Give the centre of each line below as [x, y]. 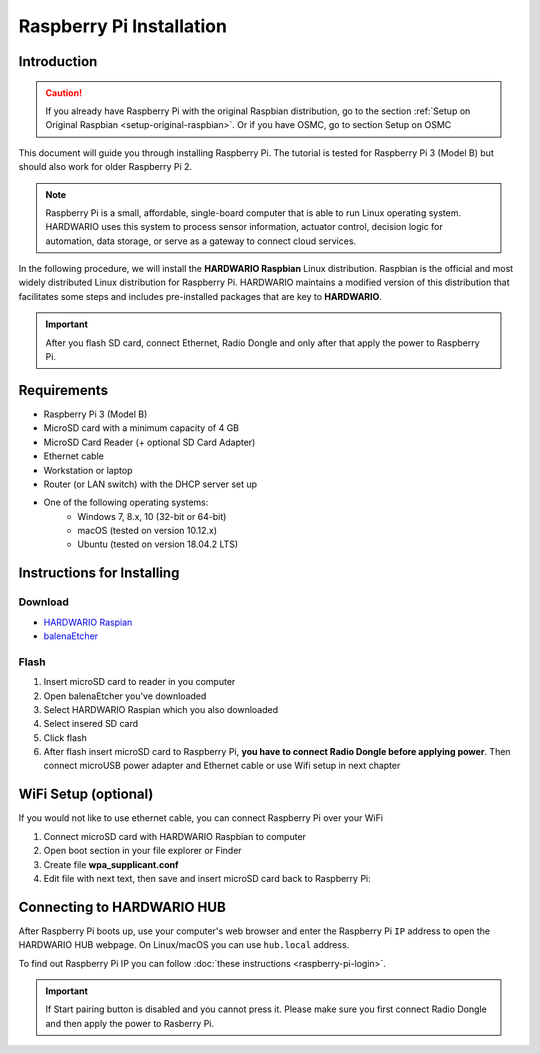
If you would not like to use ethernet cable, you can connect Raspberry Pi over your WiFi [201, 818]
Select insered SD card [91, 724]
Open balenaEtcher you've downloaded [125, 696]
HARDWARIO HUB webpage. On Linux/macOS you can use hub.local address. [184, 945]
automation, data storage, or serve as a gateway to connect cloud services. [201, 241]
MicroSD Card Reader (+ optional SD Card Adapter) [149, 442]
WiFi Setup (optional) [86, 794]
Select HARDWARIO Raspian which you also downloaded [161, 709]
